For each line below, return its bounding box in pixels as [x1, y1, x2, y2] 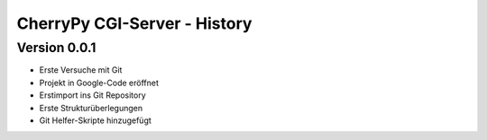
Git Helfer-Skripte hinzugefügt [39, 115, 152, 126]
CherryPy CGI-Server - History [16, 13, 253, 33]
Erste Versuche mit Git [39, 65, 123, 75]
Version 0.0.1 [16, 39, 96, 56]
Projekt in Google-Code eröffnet [39, 77, 160, 88]
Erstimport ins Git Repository [39, 90, 146, 101]
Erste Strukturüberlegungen [39, 102, 143, 113]
